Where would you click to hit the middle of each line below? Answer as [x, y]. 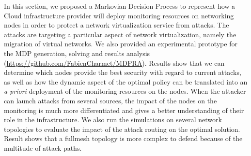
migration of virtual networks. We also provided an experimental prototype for [121, 44]
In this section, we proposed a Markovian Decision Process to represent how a [120, 6]
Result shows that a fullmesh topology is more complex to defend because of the [123, 138]
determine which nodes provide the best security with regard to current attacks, [123, 72]
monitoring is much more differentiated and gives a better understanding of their [124, 110]
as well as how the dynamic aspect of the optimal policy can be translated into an [126, 81]
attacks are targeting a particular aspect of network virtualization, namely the [120, 34]
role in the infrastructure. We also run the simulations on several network [113, 120]
